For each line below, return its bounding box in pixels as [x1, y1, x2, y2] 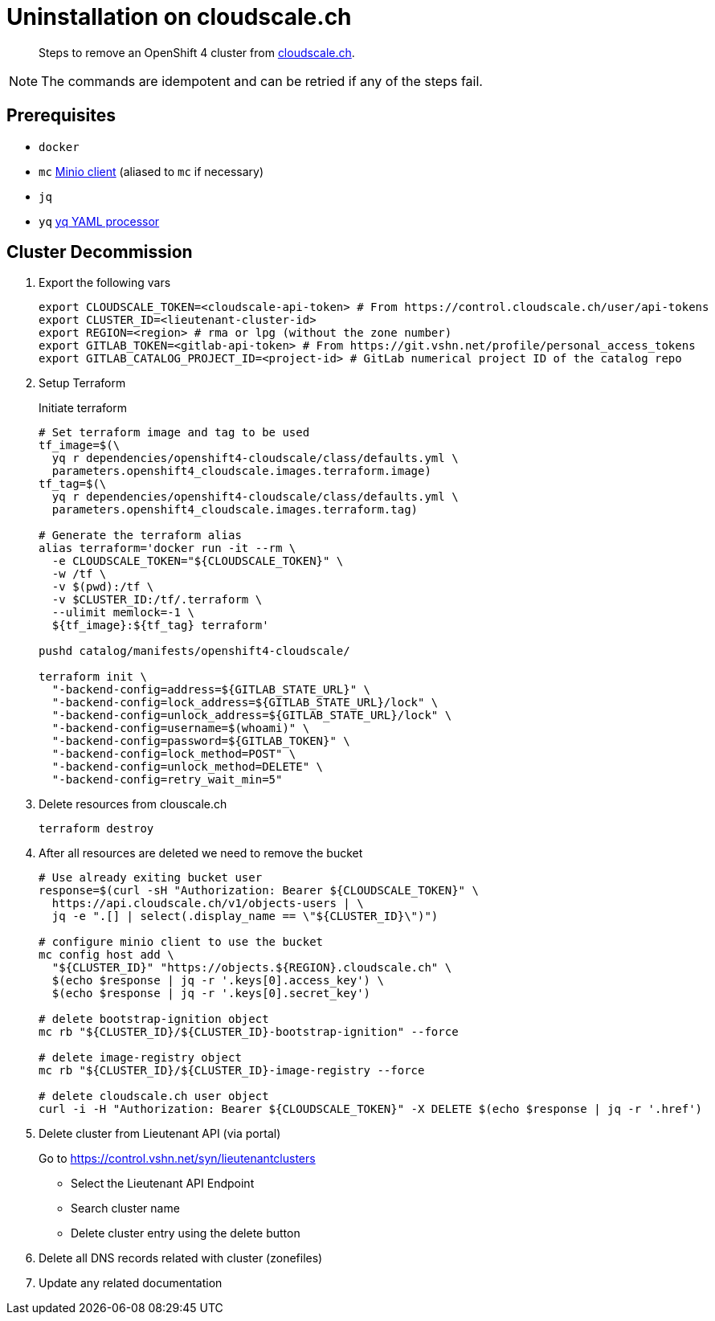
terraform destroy [39, 822, 154, 836]
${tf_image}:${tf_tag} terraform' [51, 619, 269, 632]
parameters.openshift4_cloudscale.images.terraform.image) [51, 464, 431, 478]
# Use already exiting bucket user [39, 871, 263, 885]
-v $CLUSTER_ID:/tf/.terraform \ [51, 593, 263, 607]
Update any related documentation [39, 1276, 223, 1290]
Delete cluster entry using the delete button [71, 1226, 300, 1241]
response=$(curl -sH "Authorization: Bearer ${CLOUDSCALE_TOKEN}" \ [39, 884, 479, 898]
